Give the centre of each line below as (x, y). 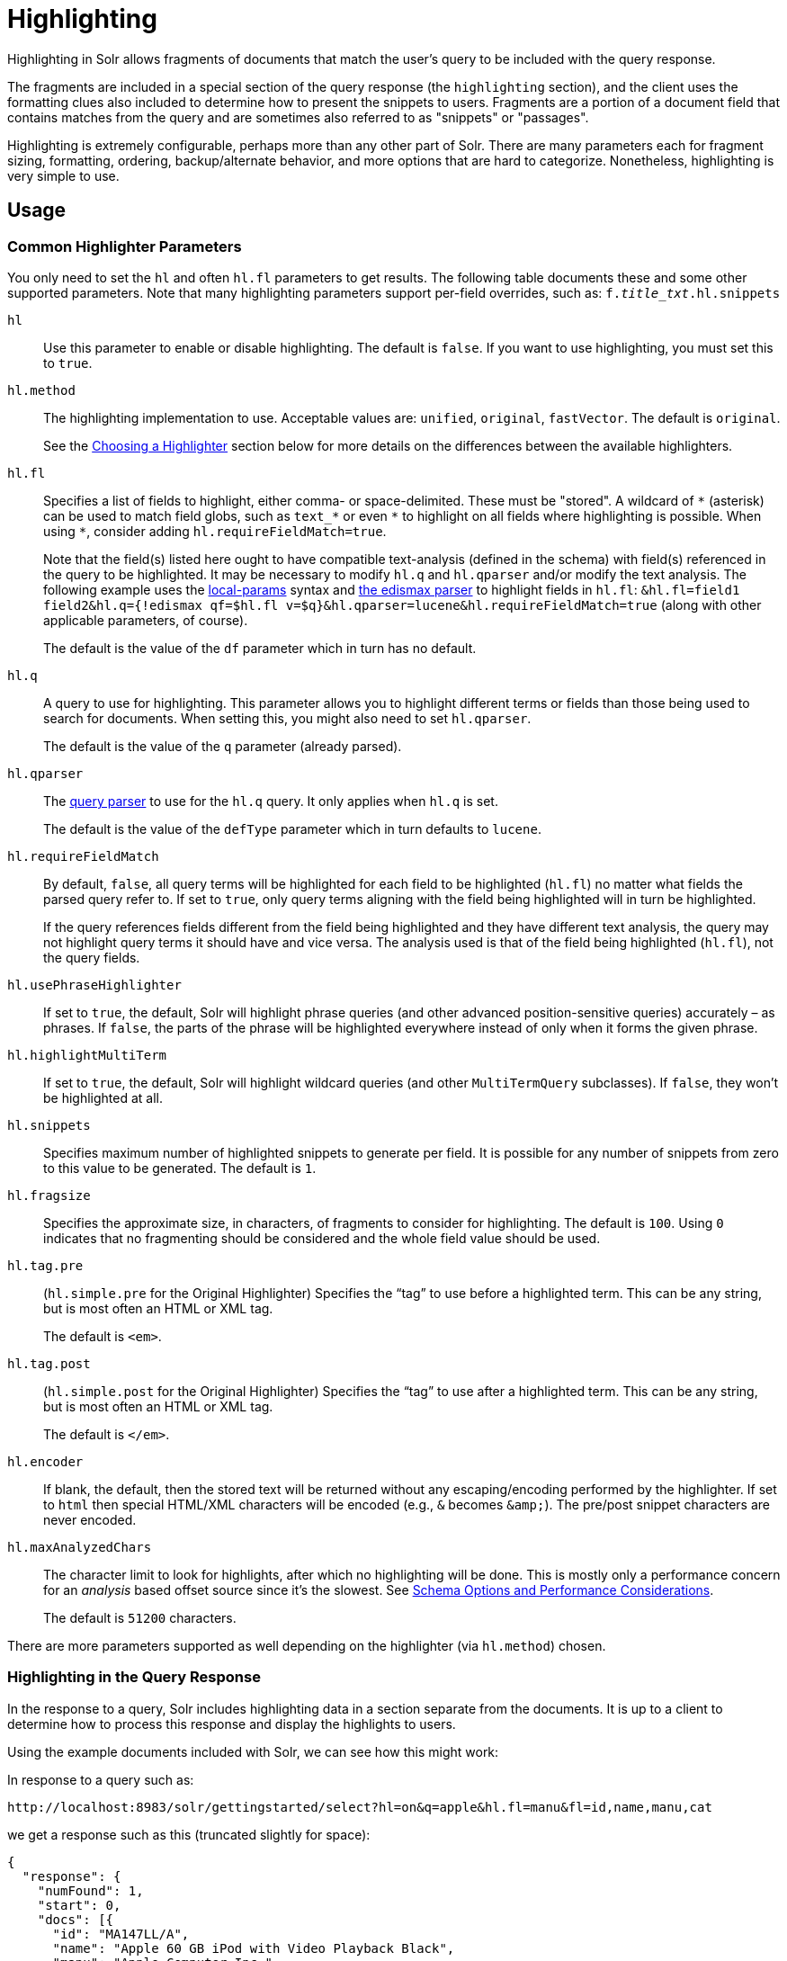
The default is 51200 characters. (140, 1617)
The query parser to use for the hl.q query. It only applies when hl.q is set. (271, 801)
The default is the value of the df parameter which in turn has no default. (260, 648)
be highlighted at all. (103, 1097)
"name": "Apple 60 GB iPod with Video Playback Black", (254, 1948)
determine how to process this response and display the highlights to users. (232, 1724)
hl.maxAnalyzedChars (80, 1547)
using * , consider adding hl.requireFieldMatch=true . (215, 531)
